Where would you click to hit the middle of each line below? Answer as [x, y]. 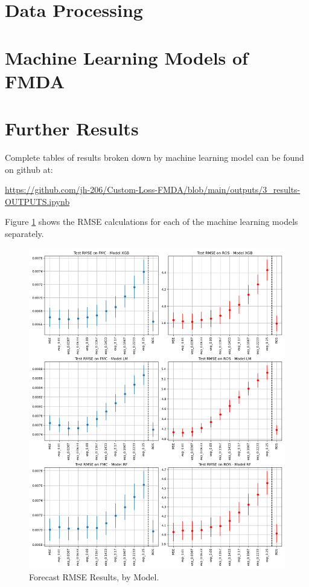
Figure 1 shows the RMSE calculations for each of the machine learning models [151, 222]
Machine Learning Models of [126, 57]
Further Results [72, 128]
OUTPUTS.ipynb [37, 201]
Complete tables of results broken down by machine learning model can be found [154, 157]
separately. [24, 234]
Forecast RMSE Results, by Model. [94, 577]
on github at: [29, 169]
